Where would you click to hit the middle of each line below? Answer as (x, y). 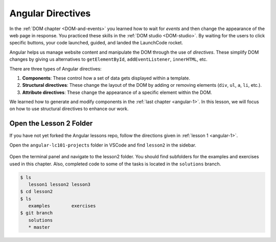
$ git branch (37, 213)
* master (39, 227)
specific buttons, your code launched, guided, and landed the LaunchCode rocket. (96, 43)
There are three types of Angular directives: (55, 68)
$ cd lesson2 (37, 192)
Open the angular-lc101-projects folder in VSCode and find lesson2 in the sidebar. (103, 145)
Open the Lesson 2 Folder (51, 123)
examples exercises (62, 206)
